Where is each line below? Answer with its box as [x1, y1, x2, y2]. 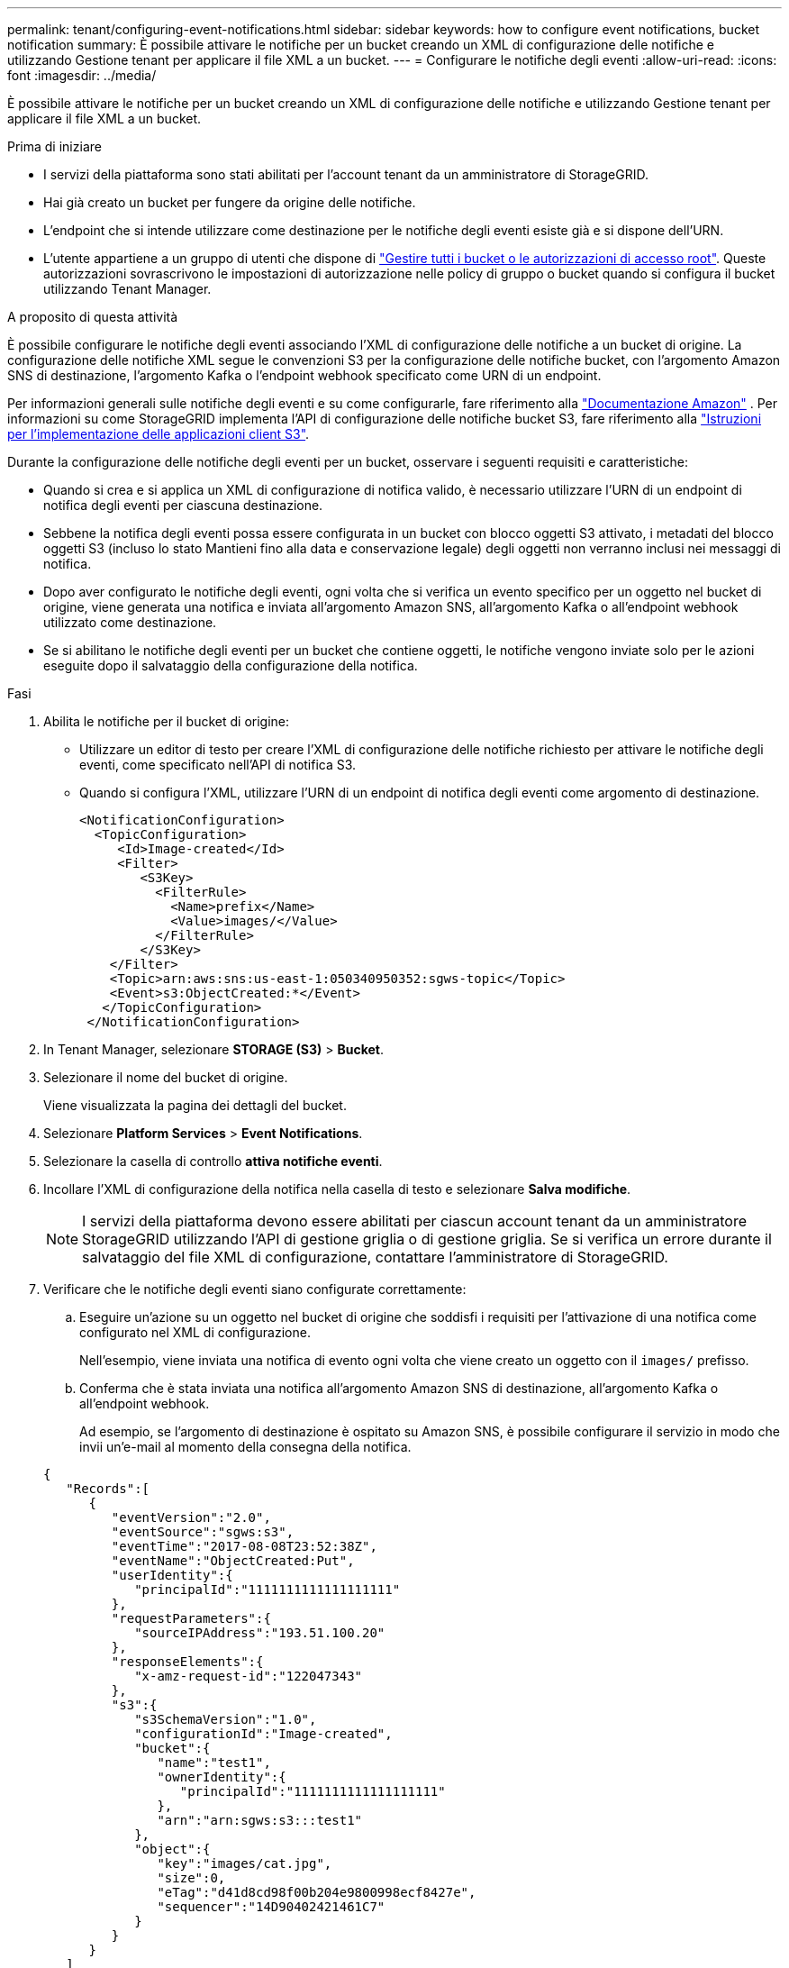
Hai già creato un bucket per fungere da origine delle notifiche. [43, 195, 416, 210]
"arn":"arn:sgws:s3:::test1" [157, 1813, 363, 1827]
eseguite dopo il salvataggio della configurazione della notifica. [43, 658, 418, 673]
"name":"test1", [157, 1755, 271, 1770]
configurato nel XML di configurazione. [79, 1325, 311, 1340]
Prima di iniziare [7, 139, 102, 154]
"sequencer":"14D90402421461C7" [157, 1900, 385, 1914]
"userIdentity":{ [111, 1568, 233, 1582]
